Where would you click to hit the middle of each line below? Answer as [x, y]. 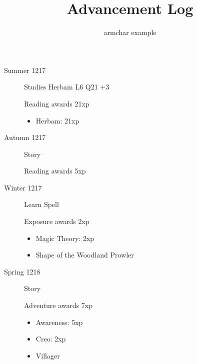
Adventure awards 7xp [58, 305]
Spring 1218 [22, 271]
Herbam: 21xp [57, 120]
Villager [48, 355]
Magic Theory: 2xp [65, 238]
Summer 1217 [25, 70]
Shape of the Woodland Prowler [85, 255]
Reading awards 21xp [57, 103]
